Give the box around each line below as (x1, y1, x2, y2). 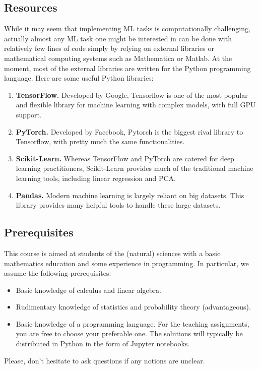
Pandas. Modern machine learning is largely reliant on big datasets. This (16, 190, 244, 200)
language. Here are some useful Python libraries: (4, 73, 154, 83)
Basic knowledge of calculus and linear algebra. (16, 284, 161, 295)
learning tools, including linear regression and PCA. (16, 172, 176, 183)
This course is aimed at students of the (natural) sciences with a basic (4, 248, 221, 258)
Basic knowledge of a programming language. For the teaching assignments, (16, 318, 249, 329)
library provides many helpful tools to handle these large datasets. (16, 200, 221, 210)
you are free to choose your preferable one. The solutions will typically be (16, 328, 243, 339)
